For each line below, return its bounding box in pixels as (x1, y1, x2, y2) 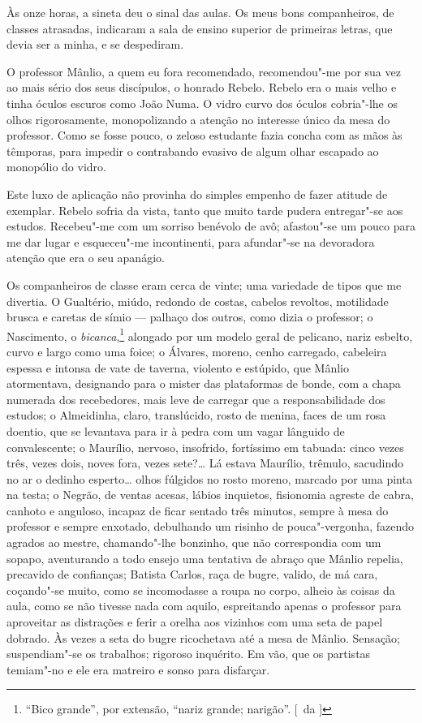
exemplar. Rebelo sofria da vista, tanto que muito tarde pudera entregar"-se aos (6, 201, 403, 218)
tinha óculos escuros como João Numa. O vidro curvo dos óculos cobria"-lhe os (6, 94, 398, 111)
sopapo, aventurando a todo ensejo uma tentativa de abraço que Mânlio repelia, (6, 549, 403, 566)
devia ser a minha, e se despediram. (6, 36, 184, 53)
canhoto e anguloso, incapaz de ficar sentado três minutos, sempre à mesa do (6, 501, 389, 519)
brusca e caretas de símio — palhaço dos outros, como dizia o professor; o (6, 308, 373, 325)
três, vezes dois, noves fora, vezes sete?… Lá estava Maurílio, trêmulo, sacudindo (6, 454, 403, 471)
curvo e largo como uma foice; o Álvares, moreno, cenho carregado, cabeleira (6, 342, 387, 359)
